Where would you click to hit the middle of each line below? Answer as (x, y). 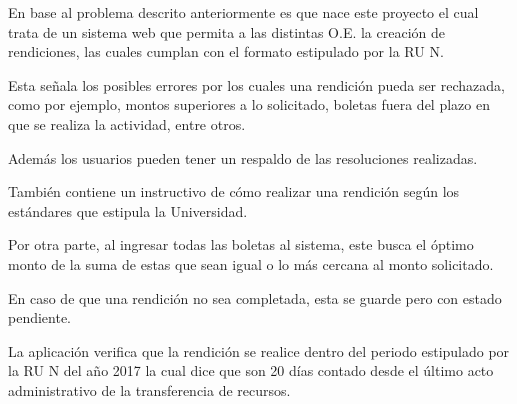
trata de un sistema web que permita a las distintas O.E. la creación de (226, 31)
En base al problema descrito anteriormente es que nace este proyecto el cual (243, 12)
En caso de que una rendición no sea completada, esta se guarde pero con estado (255, 297)
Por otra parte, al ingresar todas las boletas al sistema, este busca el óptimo (241, 244)
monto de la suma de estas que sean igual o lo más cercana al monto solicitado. (251, 263)
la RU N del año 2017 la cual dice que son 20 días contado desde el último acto (251, 370)
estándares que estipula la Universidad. (128, 210)
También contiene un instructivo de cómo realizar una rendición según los (234, 191)
